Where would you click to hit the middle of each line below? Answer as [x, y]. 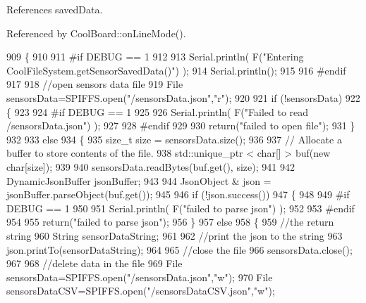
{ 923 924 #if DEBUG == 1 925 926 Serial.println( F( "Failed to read [158, 111]
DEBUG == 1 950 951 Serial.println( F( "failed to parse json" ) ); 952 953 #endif [181, 208]
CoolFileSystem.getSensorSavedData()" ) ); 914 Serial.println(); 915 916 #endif [176, 70]
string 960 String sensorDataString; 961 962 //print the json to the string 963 [175, 235]
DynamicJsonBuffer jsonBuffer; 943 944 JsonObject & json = [139, 180]
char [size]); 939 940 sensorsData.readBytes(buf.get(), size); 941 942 [151, 166]
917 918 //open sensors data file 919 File [95, 84]
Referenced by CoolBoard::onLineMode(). [96, 33]
